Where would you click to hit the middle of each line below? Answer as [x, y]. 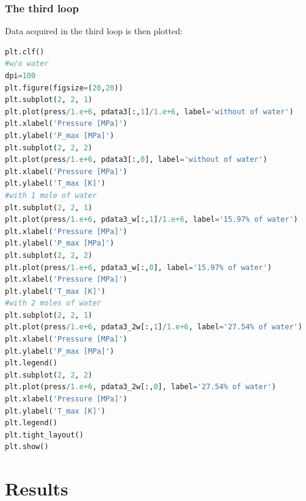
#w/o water [27, 64]
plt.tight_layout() [44, 435]
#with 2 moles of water [53, 303]
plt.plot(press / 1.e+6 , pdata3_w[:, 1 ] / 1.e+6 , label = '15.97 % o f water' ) [151, 220]
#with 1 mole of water [51, 195]
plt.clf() [25, 52]
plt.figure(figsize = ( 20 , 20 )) [64, 88]
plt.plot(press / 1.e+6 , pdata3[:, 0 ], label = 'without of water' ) [136, 160]
